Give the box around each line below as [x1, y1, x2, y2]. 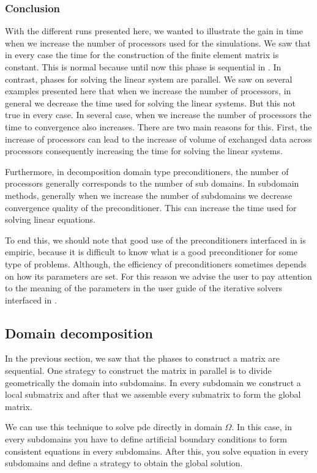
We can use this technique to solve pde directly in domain [5, 420, 222, 433]
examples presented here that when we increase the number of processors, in [5, 84, 291, 97]
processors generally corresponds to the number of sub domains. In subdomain [5, 177, 299, 190]
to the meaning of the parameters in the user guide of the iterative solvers [5, 281, 283, 294]
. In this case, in [231, 420, 292, 433]
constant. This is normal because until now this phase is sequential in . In [5, 61, 282, 73]
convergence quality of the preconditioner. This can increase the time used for [5, 201, 297, 214]
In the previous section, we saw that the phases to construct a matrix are [5, 352, 280, 365]
